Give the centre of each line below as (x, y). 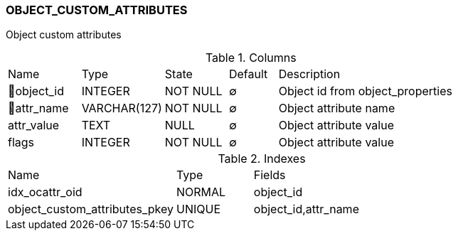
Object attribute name (337, 108)
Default (248, 74)
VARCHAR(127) (122, 108)
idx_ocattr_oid (45, 192)
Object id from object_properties (365, 91)
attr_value (34, 125)
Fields (270, 175)
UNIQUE (198, 209)
